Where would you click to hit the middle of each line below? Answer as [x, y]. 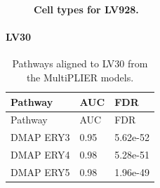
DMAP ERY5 [40, 172]
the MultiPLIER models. [80, 77]
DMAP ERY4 [40, 155]
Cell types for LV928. [86, 9]
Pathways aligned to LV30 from [80, 63]
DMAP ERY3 [40, 137]
